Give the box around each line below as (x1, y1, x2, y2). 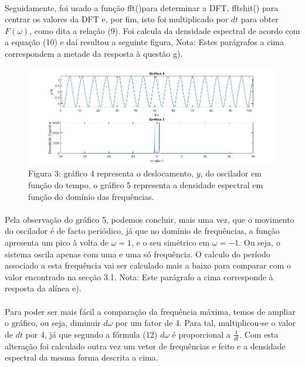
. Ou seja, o (239, 236, 280, 248)
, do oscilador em (200, 167, 262, 179)
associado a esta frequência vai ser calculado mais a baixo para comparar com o (5, 259, 291, 271)
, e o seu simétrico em (131, 236, 210, 248)
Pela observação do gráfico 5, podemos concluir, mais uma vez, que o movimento (5, 213, 294, 225)
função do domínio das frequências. (28, 190, 154, 202)
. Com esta (239, 328, 279, 340)
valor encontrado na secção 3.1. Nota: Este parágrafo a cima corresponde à (5, 270, 273, 283)
